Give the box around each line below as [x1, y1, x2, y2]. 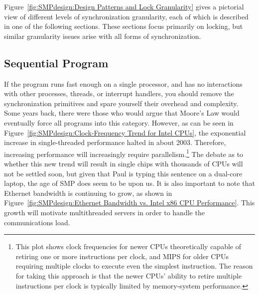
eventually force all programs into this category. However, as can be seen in [4, 117, 234, 128]
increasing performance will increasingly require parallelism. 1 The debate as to [4, 147, 244, 159]
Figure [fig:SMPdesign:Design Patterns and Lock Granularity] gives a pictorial [4, 1, 244, 11]
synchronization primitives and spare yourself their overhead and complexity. [4, 98, 239, 108]
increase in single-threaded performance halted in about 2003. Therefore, [4, 137, 226, 147]
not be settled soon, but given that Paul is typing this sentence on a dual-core [4, 168, 243, 178]
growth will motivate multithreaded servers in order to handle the [4, 207, 205, 217]
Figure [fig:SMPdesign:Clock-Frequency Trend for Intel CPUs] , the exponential [4, 127, 246, 138]
